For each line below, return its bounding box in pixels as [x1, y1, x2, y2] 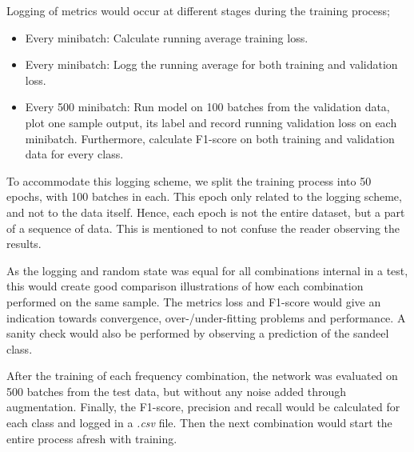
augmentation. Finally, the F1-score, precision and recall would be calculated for [6, 398, 400, 415]
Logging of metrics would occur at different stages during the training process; [6, 2, 390, 18]
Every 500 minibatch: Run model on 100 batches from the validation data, [25, 98, 390, 115]
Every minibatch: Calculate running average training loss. [25, 29, 309, 46]
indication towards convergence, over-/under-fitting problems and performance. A [6, 309, 406, 326]
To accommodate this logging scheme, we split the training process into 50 [6, 172, 372, 189]
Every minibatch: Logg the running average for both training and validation [25, 56, 398, 73]
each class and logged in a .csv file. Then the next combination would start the [6, 414, 392, 431]
